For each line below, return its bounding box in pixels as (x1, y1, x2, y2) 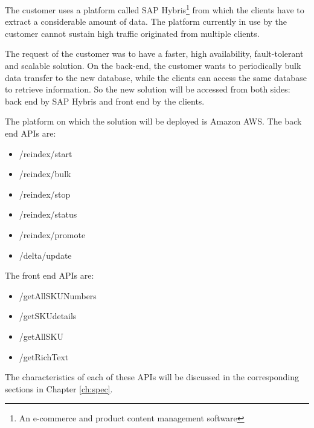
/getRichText (19, 350, 69, 363)
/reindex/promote (19, 228, 86, 241)
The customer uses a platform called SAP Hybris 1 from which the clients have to (5, 2, 304, 16)
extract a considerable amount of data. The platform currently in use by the (5, 15, 287, 28)
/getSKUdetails (19, 310, 77, 322)
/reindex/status (19, 208, 77, 221)
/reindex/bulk (19, 167, 71, 180)
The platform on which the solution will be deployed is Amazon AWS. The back (5, 115, 302, 128)
